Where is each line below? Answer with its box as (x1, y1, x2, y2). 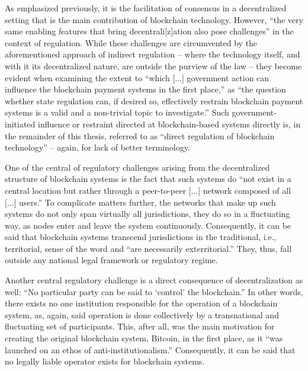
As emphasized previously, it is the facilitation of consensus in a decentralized (5, 2, 287, 14)
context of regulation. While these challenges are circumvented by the (5, 36, 258, 49)
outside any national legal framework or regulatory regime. (5, 254, 218, 266)
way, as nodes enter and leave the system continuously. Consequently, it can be (5, 219, 291, 231)
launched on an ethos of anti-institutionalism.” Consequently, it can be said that (5, 343, 296, 356)
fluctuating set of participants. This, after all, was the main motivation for (5, 320, 275, 332)
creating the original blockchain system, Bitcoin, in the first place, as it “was (5, 332, 283, 344)
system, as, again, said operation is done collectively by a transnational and (5, 308, 279, 321)
